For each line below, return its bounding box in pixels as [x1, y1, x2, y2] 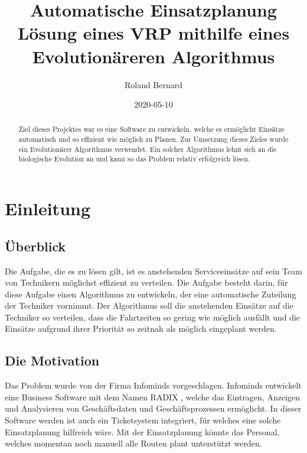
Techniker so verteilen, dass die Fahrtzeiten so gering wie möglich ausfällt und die [5, 310, 301, 323]
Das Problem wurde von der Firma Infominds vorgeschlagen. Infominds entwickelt [5, 379, 302, 391]
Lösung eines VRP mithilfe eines [17, 21, 290, 45]
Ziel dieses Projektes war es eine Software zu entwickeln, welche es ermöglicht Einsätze [18, 124, 285, 134]
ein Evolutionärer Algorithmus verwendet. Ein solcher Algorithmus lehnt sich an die [18, 144, 277, 154]
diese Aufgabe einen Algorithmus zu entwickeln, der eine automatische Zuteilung [5, 287, 296, 300]
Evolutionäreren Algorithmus [32, 44, 275, 68]
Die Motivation [5, 351, 100, 370]
